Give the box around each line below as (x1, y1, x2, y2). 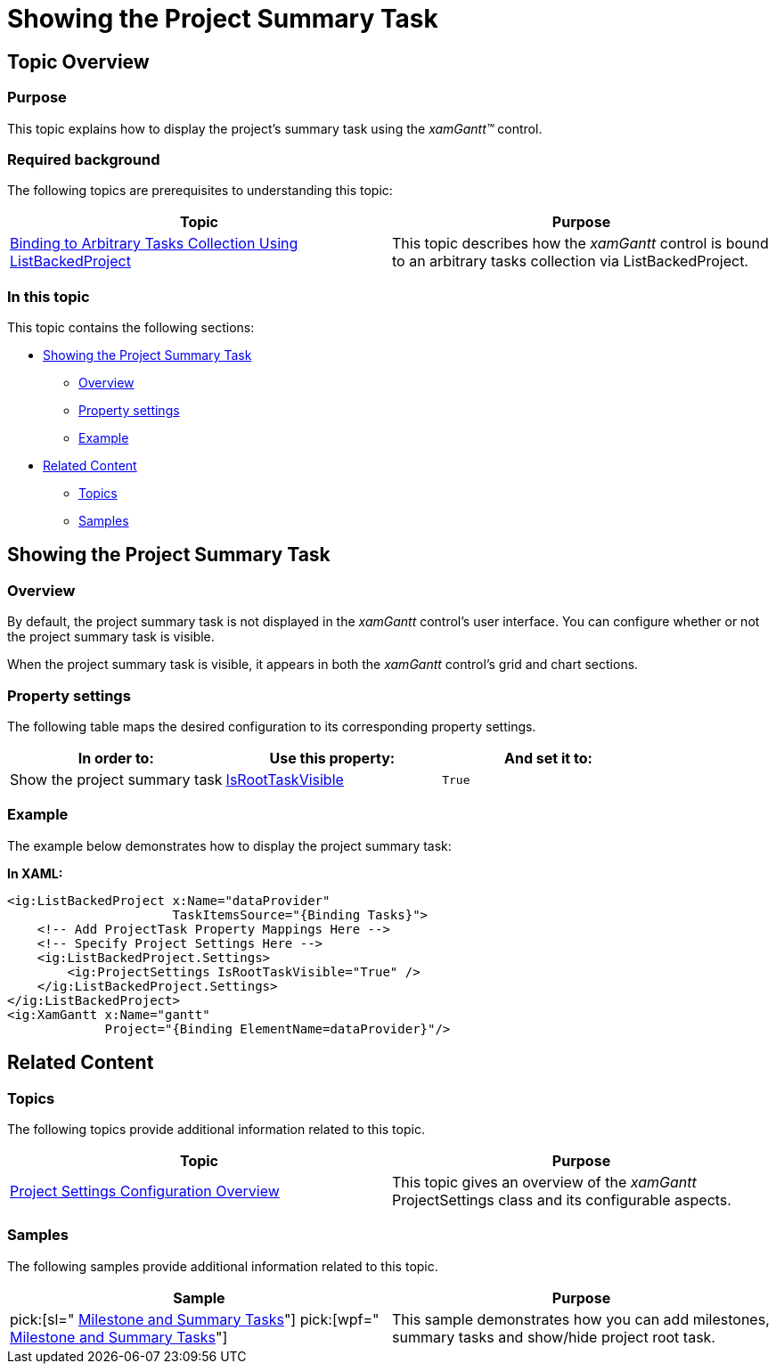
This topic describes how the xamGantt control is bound (392, 234, 769, 253)
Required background (7, 150, 160, 168)
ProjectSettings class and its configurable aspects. (392, 1190, 731, 1209)
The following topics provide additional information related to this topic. (7, 1121, 425, 1137)
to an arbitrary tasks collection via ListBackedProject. (392, 252, 748, 271)
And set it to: (504, 749, 592, 768)
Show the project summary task (10, 771, 223, 789)
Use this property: (269, 749, 396, 768)
